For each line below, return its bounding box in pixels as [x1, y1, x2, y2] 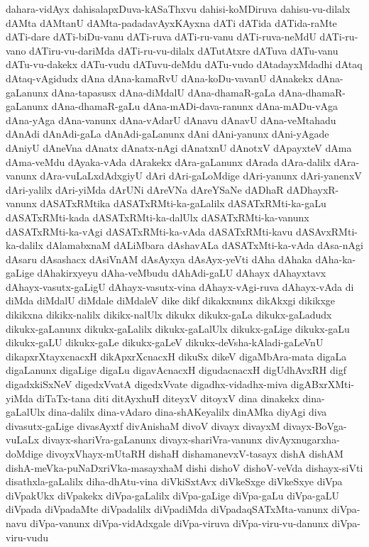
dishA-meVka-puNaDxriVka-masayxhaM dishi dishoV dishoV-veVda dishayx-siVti [6, 460, 363, 475]
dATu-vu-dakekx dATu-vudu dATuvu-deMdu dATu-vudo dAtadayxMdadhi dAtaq [6, 57, 363, 72]
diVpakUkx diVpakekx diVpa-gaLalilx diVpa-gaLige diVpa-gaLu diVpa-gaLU [6, 487, 339, 502]
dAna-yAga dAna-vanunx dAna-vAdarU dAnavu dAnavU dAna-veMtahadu [6, 112, 336, 127]
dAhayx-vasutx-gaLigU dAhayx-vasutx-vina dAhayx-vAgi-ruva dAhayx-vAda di [6, 279, 354, 294]
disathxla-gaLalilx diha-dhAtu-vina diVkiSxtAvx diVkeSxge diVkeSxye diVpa [6, 474, 343, 489]
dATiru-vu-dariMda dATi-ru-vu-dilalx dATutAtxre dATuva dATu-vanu [29, 43, 338, 57]
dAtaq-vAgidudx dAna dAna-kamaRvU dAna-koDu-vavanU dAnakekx [6, 70, 314, 85]
